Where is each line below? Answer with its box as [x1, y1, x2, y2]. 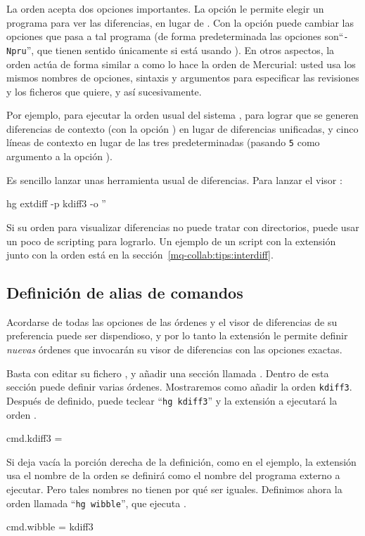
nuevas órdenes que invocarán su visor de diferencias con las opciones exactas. [6, 342, 342, 357]
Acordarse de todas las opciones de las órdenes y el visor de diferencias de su [6, 314, 338, 329]
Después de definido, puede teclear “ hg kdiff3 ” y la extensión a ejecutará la [6, 393, 338, 407]
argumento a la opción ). [6, 149, 113, 164]
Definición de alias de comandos [6, 282, 243, 303]
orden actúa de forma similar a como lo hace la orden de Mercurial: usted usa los [6, 56, 356, 71]
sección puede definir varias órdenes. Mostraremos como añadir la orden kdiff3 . [6, 379, 352, 394]
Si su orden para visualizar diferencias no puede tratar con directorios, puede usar [6, 219, 359, 234]
